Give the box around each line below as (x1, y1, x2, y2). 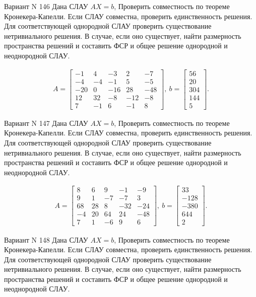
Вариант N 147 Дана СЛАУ (4, 117, 88, 128)
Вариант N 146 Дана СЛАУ (4, 1, 88, 11)
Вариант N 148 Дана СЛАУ (4, 234, 88, 245)
